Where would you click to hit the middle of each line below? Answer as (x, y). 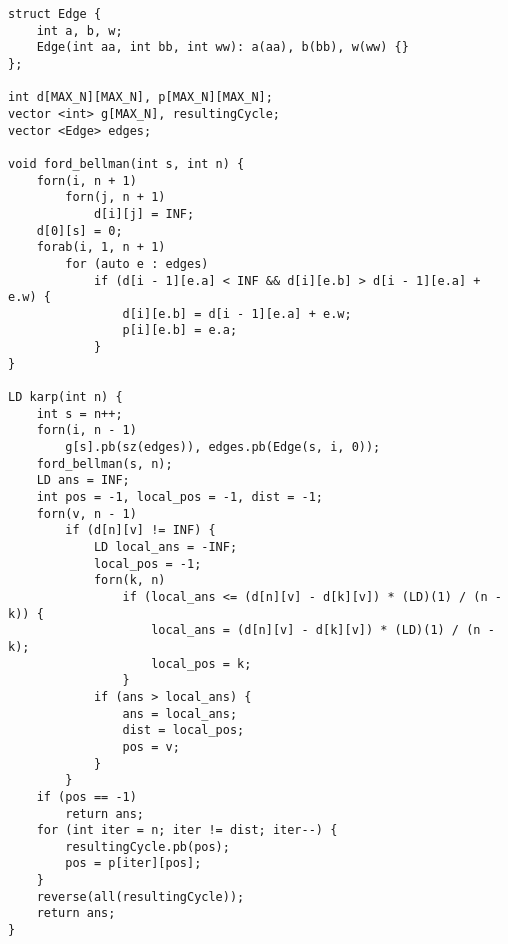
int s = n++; (79, 413)
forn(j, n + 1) (115, 197)
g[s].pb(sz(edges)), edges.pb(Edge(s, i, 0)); (223, 447)
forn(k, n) (129, 580)
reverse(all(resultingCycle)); (140, 896)
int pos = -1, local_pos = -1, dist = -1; (179, 497)
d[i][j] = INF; (144, 213)
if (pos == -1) (86, 796)
